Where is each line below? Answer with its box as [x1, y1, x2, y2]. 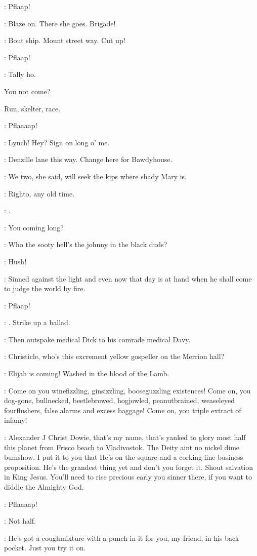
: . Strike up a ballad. [4, 317, 70, 328]
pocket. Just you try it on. [4, 542, 86, 553]
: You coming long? [4, 222, 64, 232]
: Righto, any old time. [4, 188, 75, 198]
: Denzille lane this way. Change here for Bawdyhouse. [4, 154, 173, 165]
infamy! [4, 415, 27, 425]
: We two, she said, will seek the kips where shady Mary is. [4, 171, 187, 181]
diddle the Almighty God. [4, 482, 84, 492]
